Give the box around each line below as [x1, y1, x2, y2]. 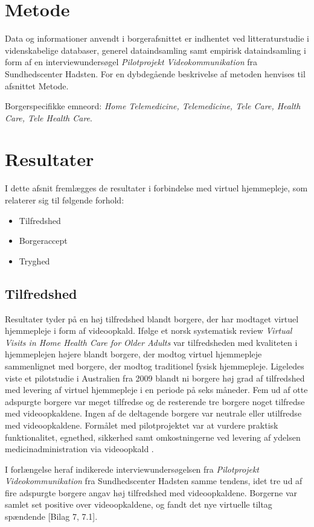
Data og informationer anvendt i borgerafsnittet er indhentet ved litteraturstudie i [5, 32, 309, 45]
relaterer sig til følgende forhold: [5, 194, 124, 206]
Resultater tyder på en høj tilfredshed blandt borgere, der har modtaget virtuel [5, 312, 299, 325]
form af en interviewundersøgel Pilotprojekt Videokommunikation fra [5, 56, 257, 68]
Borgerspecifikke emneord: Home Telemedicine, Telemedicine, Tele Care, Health [5, 100, 301, 112]
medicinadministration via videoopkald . [5, 442, 154, 455]
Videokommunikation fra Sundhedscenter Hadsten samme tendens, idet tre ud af [5, 474, 303, 487]
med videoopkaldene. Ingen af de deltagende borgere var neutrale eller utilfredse [5, 407, 302, 420]
